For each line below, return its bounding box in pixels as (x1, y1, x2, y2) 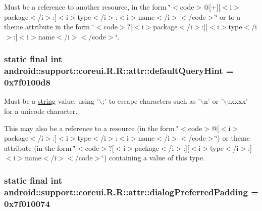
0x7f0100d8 (4, 76, 50, 89)
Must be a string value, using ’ (4, 96, 99, 106)
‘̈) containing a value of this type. (102, 152, 205, 163)
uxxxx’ (227, 96, 248, 106)
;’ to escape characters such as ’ (102, 96, 200, 106)
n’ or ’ (204, 96, 223, 106)
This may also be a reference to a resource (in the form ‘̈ (4, 122, 179, 133)
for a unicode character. (4, 106, 78, 116)
